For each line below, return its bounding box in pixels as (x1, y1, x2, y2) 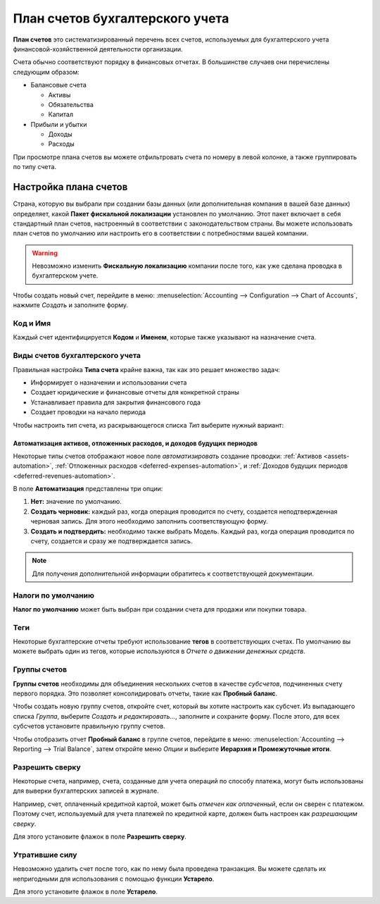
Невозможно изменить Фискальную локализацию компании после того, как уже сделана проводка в (32, 261, 343, 271)
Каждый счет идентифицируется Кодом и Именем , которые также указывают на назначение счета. (13, 333, 317, 342)
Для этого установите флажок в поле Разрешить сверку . (13, 832, 186, 841)
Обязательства (48, 100, 94, 109)
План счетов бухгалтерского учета (13, 11, 229, 26)
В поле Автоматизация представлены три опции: (13, 485, 163, 493)
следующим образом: (13, 68, 80, 76)
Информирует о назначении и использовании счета (30, 378, 187, 387)
